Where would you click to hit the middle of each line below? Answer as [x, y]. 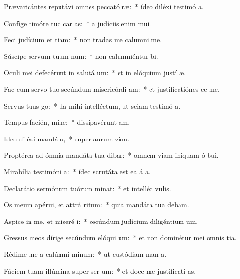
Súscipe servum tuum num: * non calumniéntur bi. [81, 56]
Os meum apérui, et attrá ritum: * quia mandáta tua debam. [97, 205]
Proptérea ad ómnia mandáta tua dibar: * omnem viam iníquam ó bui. [111, 155]
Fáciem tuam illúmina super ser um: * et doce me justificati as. [100, 270]
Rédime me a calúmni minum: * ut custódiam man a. [85, 254]
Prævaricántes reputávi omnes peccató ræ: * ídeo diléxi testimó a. [104, 6]
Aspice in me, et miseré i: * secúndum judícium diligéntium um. [101, 221]
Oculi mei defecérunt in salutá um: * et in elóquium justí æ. [95, 72]
